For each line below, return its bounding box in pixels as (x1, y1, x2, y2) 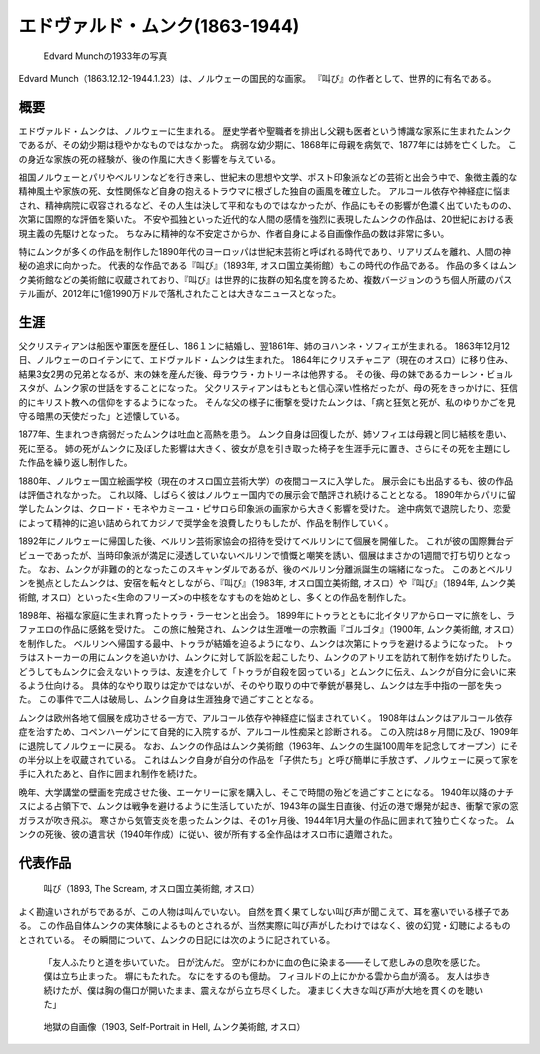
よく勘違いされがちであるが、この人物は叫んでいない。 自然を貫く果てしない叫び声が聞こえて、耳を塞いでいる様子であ (18, 905, 510, 917)
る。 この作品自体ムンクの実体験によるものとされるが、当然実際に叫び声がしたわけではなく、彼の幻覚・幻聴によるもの (18, 920, 511, 932)
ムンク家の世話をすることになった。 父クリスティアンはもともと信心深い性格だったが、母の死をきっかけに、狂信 (53, 382, 519, 394)
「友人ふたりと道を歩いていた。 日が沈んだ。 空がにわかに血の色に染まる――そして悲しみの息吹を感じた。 (43, 956, 486, 968)
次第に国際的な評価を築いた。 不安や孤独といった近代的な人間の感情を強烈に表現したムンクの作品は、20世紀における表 (18, 213, 514, 225)
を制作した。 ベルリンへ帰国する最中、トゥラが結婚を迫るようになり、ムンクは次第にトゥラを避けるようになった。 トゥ (18, 637, 514, 649)
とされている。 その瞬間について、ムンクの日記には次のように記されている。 (18, 933, 335, 945)
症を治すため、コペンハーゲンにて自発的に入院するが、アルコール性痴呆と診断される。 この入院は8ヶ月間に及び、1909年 (18, 726, 519, 738)
